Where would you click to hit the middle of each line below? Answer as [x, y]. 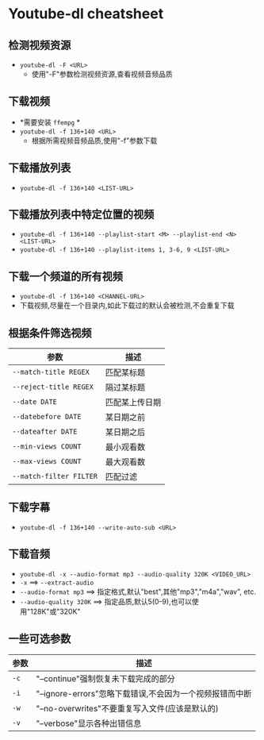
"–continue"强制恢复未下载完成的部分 [106, 678]
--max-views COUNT [47, 462]
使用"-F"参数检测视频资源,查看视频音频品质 [102, 74]
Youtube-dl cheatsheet [86, 14]
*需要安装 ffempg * [50, 122]
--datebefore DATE [47, 417]
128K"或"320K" [55, 611]
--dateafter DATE [45, 432]
